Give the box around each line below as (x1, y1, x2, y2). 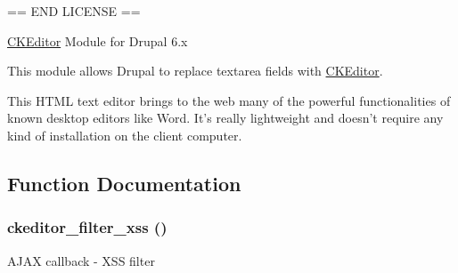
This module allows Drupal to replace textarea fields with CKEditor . (7, 61, 383, 80)
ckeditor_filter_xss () (7, 216, 168, 238)
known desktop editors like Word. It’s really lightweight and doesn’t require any (7, 108, 444, 127)
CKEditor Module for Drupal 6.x (7, 31, 188, 50)
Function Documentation (7, 169, 241, 197)
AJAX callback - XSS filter (7, 251, 155, 269)
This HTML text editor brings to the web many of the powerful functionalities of (7, 91, 451, 109)
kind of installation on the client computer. (7, 125, 242, 144)
